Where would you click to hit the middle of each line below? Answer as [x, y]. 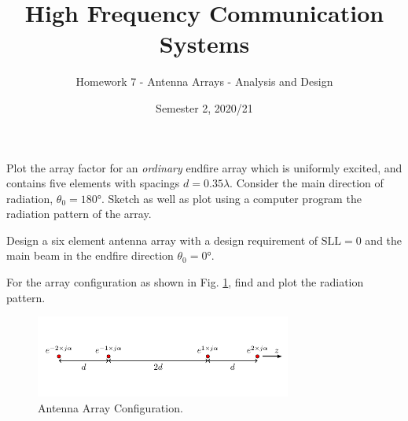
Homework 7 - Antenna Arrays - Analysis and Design [204, 81]
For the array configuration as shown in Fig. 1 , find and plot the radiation [185, 282]
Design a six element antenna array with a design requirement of [162, 240]
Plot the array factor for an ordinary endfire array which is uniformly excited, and [204, 167]
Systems [204, 44]
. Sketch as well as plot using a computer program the [232, 198]
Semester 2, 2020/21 [204, 107]
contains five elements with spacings [93, 183]
